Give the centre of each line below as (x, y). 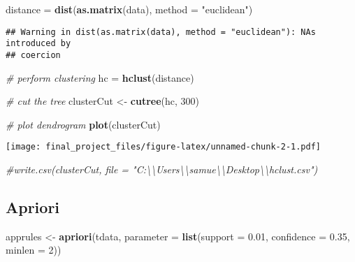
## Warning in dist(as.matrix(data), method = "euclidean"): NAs (161, 32)
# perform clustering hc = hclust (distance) (100, 77)
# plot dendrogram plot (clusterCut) (83, 124)
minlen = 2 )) (34, 250)
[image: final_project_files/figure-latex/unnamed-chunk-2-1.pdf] (164, 147)
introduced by (38, 44)
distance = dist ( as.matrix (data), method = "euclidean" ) (129, 9)
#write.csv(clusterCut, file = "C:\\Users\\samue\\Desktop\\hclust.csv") (162, 169)
